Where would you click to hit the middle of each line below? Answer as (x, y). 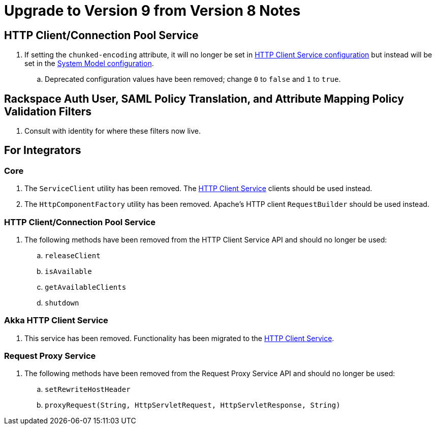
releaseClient (73, 255)
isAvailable (68, 271)
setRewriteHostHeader (88, 390)
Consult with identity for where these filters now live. (113, 131)
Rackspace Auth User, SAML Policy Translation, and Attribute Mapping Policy (204, 99)
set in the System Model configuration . (89, 64)
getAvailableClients (86, 287)
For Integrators (43, 150)
